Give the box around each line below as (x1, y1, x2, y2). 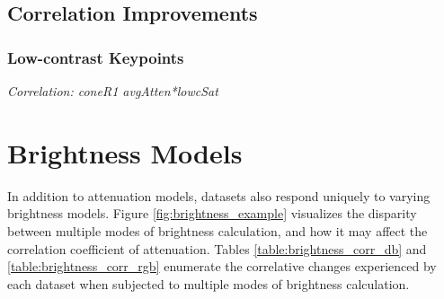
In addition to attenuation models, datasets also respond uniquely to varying (7, 186, 431, 205)
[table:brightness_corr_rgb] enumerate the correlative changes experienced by (7, 257, 437, 276)
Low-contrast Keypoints (7, 46, 184, 68)
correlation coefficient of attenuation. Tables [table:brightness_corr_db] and (7, 239, 427, 258)
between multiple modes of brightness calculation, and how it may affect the (7, 221, 428, 240)
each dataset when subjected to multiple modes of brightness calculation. (7, 274, 410, 293)
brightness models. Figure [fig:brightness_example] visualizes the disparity (7, 204, 417, 223)
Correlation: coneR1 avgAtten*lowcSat (7, 82, 218, 100)
